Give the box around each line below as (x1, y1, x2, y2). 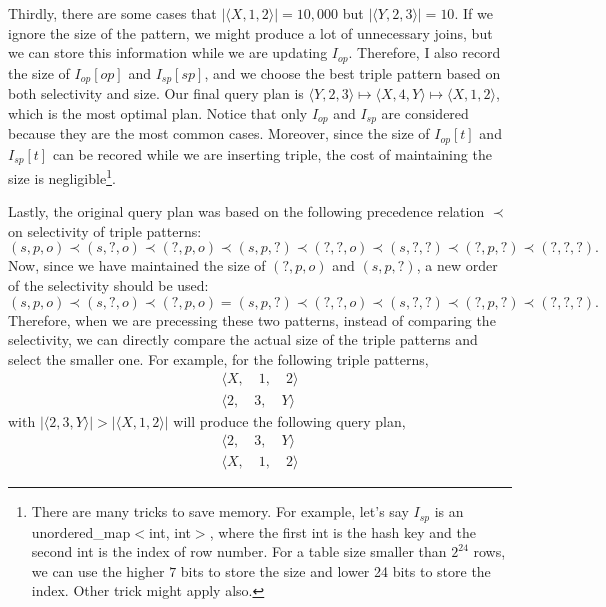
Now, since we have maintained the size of (8, 255, 266, 276)
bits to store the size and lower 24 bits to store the (180, 560, 491, 581)
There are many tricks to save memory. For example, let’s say (31, 501, 409, 522)
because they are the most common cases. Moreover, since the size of (8, 123, 430, 144)
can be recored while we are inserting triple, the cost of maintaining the (52, 143, 492, 164)
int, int (148, 521, 191, 542)
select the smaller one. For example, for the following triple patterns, (8, 348, 429, 369)
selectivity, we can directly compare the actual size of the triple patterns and (8, 329, 478, 350)
